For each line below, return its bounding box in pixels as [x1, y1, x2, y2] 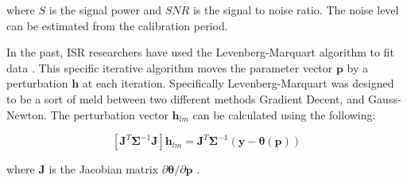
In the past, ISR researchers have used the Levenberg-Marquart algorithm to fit [6, 44, 394, 60]
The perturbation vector [50, 106, 169, 123]
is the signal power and [48, 2, 162, 18]
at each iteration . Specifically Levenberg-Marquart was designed [82, 75, 394, 91]
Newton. [6, 106, 47, 123]
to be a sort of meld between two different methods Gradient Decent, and [6, 90, 365, 107]
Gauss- [368, 90, 401, 107]
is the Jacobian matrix [48, 161, 159, 177]
